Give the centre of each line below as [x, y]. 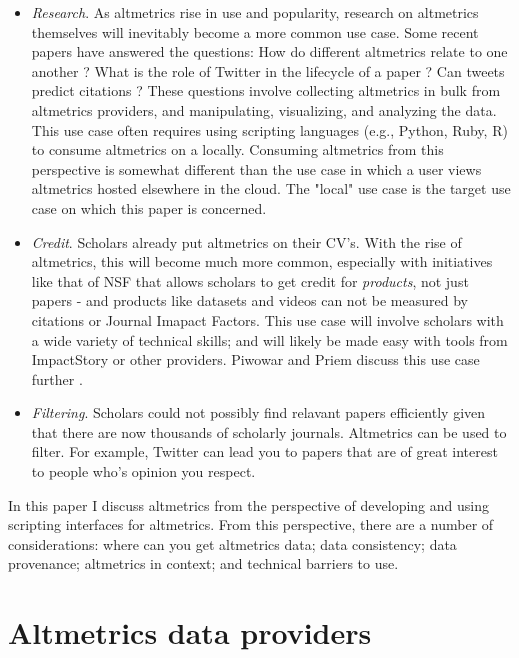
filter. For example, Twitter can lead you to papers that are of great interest [264, 451]
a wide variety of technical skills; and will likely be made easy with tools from [269, 339]
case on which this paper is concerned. [149, 207]
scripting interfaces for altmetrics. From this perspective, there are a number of [251, 524]
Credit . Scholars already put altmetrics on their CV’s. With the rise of [246, 241]
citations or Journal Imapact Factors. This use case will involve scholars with [267, 319]
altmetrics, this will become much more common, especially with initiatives [262, 261]
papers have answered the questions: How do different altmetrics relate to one [269, 51]
